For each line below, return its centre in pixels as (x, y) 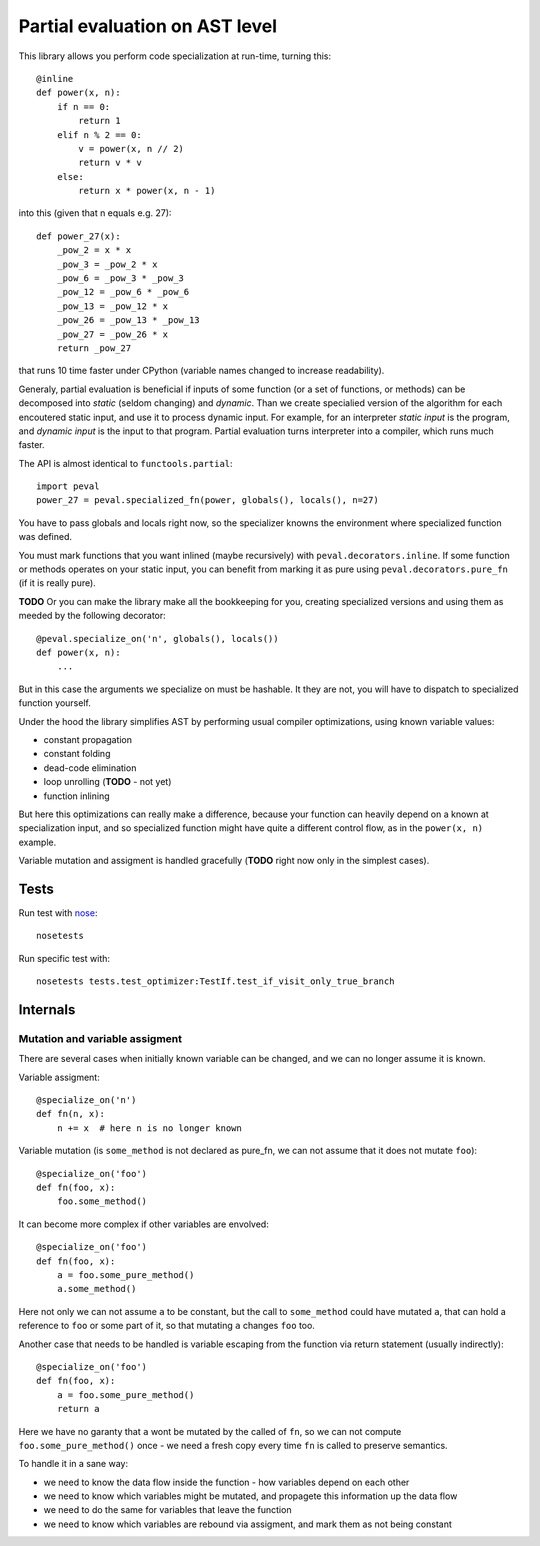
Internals (47, 1009)
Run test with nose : (58, 912)
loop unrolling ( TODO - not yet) (107, 782)
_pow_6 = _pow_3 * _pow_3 (120, 278)
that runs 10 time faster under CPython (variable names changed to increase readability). (201, 371)
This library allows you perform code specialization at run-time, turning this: (175, 56)
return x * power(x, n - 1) (147, 191)
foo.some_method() (102, 1201)
